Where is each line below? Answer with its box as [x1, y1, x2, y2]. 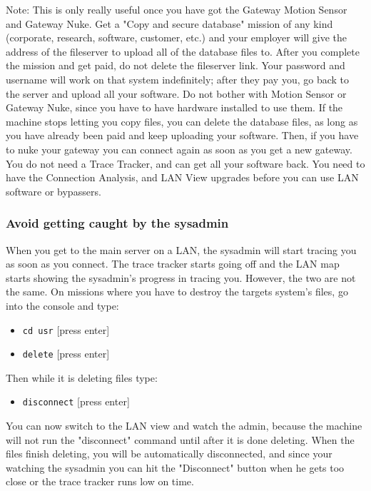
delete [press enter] [22, 346, 110, 361]
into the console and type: [6, 298, 119, 313]
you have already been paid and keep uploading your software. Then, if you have [6, 128, 359, 143]
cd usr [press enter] [22, 322, 110, 337]
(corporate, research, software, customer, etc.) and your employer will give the [6, 30, 347, 45]
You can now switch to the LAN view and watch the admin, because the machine [6, 418, 362, 433]
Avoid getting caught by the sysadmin [6, 214, 229, 232]
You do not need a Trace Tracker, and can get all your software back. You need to [6, 156, 365, 171]
